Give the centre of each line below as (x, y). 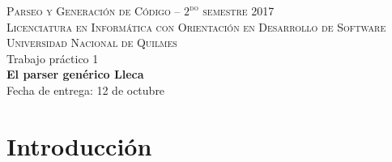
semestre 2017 (239, 11)
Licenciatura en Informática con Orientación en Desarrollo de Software (196, 26)
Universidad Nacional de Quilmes (92, 43)
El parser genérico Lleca (75, 74)
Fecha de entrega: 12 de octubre (86, 90)
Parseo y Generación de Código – (94, 11)
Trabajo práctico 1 (53, 58)
